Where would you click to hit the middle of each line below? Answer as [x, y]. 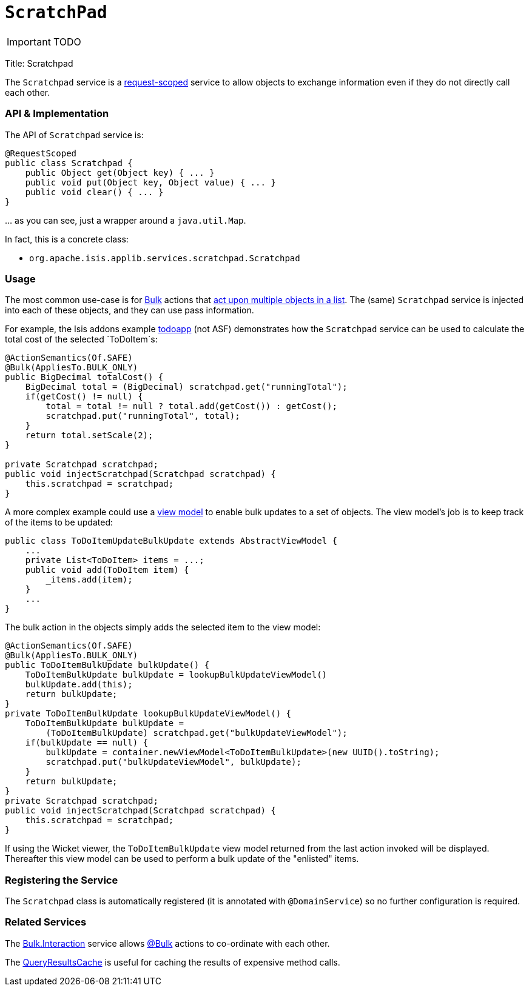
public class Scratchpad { [69, 163]
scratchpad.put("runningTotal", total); [143, 416]
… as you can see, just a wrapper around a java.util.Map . [126, 220]
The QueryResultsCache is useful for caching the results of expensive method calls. [173, 962]
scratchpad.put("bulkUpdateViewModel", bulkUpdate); [174, 762]
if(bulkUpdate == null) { [87, 743]
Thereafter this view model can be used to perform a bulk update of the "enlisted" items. [182, 859]
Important [29, 42]
